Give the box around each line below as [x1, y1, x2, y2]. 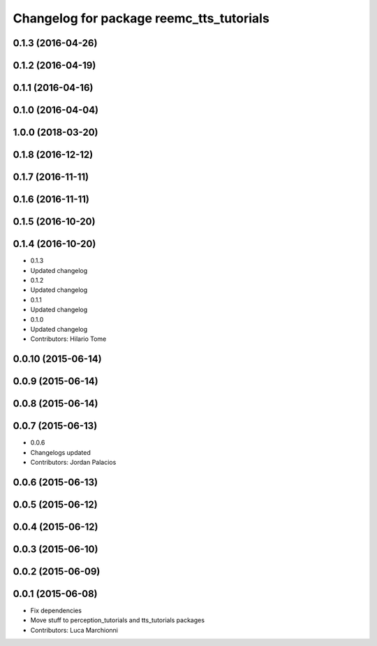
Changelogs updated [30, 448, 91, 456]
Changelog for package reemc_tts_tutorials [13, 10, 270, 26]
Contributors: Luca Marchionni [30, 626, 119, 634]
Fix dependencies [30, 606, 82, 615]
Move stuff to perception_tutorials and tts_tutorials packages [30, 616, 205, 624]
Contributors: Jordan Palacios [30, 458, 117, 467]
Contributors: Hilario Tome [30, 335, 107, 343]
